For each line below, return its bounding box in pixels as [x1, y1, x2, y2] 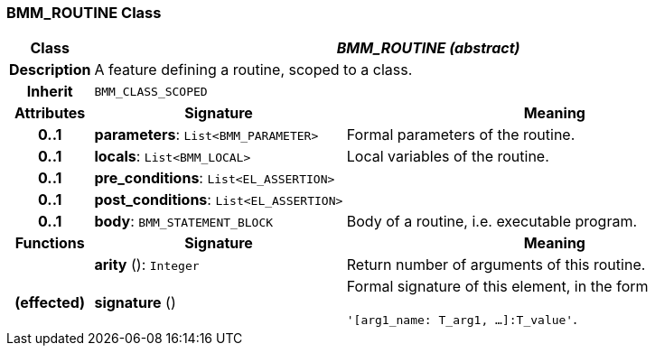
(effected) [14, 293, 86, 312]
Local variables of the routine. [346, 147, 549, 166]
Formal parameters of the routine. [346, 125, 575, 144]
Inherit [26, 82, 73, 101]
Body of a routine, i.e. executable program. [346, 212, 638, 231]
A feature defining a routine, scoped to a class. [94, 60, 413, 79]
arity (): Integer [94, 255, 200, 274]
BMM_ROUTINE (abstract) [336, 39, 520, 58]
